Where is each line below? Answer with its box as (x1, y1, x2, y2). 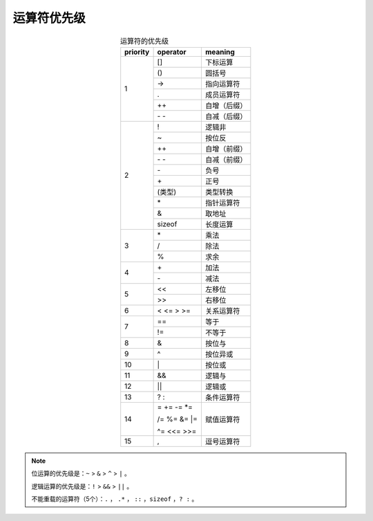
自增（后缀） (204, 100, 247, 110)
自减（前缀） (204, 154, 247, 164)
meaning (204, 47, 235, 57)
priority (124, 47, 150, 57)
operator (157, 47, 186, 57)
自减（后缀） (204, 111, 247, 121)
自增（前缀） (204, 144, 247, 154)
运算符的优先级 (119, 36, 169, 46)
